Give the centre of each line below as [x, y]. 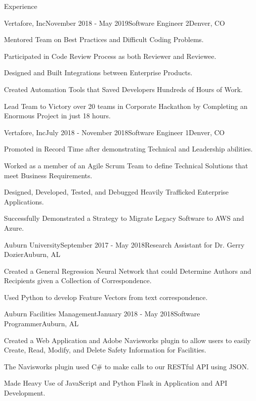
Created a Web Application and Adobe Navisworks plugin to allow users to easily [128, 340]
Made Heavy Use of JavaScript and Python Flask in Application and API [116, 383]
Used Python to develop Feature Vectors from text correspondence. [106, 297]
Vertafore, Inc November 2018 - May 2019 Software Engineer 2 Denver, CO [115, 23]
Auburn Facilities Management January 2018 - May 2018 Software [102, 314]
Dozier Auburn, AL [32, 254]
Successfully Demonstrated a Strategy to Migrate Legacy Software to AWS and [124, 218]
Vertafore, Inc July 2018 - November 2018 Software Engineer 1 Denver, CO [114, 132]
